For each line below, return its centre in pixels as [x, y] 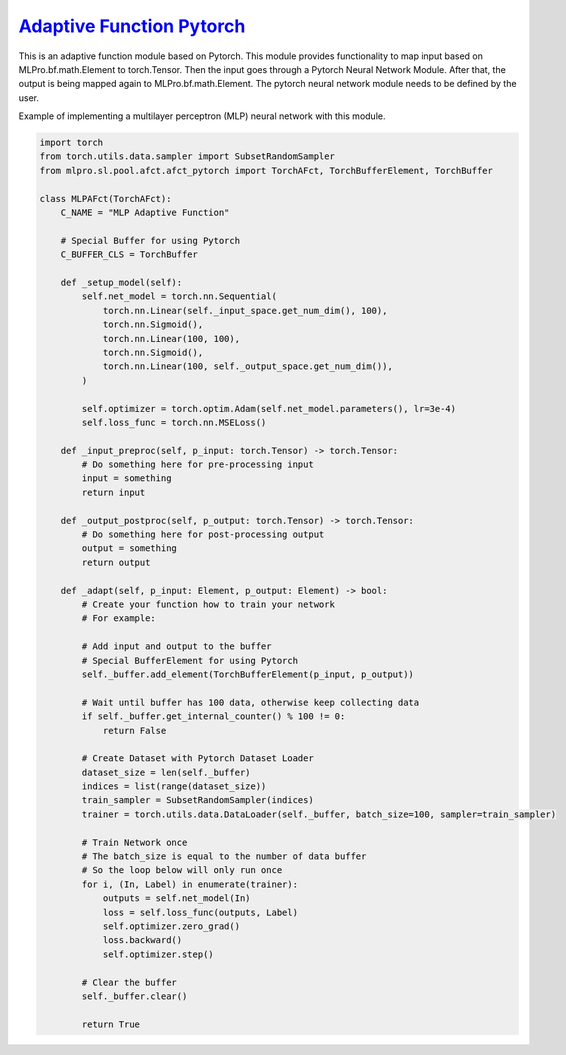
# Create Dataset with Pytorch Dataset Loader [197, 758]
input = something [126, 478]
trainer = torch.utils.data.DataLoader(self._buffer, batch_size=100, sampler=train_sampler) [319, 814]
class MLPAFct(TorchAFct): [105, 198]
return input [113, 492]
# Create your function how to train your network [208, 604]
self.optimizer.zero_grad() [171, 926]
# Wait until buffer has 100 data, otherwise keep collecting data [250, 702]
